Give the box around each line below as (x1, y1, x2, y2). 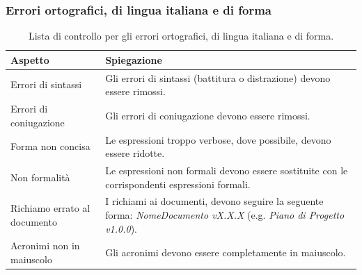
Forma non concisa (10, 139, 90, 153)
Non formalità (10, 169, 70, 184)
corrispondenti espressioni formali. (105, 176, 251, 191)
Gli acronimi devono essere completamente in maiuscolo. (105, 245, 346, 260)
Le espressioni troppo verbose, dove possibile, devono (105, 132, 331, 147)
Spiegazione (105, 52, 162, 67)
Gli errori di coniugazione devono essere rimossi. (105, 108, 310, 122)
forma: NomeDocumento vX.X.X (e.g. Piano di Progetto (105, 208, 345, 222)
